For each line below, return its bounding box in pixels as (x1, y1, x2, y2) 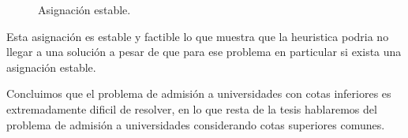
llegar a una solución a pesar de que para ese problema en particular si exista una (6, 43, 402, 60)
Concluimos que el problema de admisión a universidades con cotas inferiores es (6, 85, 391, 102)
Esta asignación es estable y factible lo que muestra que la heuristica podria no (6, 28, 389, 44)
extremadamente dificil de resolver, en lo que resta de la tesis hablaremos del (6, 100, 377, 117)
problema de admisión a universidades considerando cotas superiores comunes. (6, 116, 385, 132)
